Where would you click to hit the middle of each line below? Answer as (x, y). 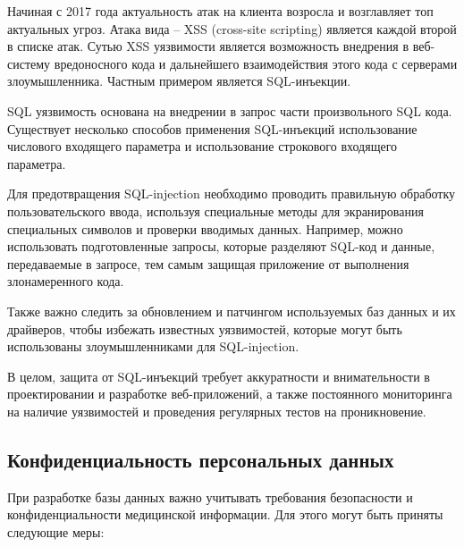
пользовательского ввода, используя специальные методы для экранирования (215, 210)
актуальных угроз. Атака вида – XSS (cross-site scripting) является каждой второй (232, 28)
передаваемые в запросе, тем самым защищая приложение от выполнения (208, 263)
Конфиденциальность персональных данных (201, 459)
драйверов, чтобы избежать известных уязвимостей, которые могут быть (205, 328)
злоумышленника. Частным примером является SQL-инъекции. (179, 81)
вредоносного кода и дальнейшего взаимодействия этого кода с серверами (256, 63)
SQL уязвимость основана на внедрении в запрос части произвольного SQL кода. (230, 110)
